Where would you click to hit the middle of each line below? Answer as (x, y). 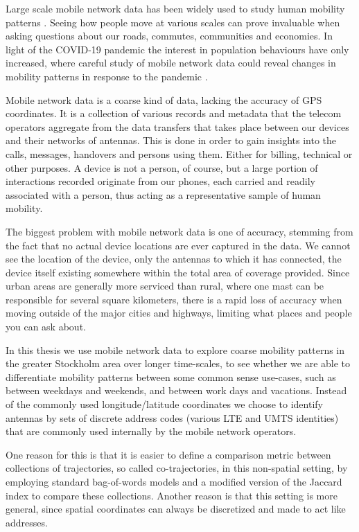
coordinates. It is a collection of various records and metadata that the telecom (174, 113)
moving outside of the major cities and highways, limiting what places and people (179, 313)
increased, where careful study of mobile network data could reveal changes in (171, 63)
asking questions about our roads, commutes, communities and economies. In (169, 36)
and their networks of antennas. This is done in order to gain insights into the (171, 140)
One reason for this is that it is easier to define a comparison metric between (168, 454)
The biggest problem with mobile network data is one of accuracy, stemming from (179, 231)
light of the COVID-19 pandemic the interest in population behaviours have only (177, 49)
